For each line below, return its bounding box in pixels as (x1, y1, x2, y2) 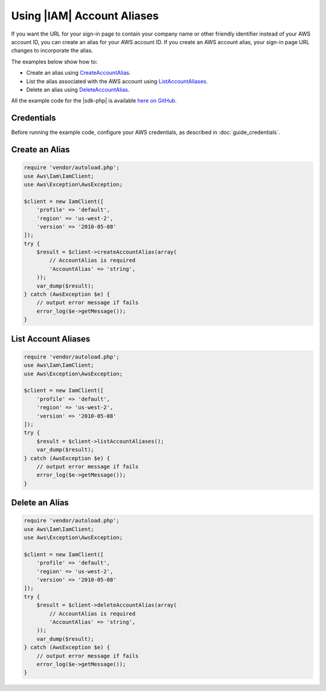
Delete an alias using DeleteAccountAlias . (26, 86, 130, 93)
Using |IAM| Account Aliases (11, 9, 159, 22)
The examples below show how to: (11, 58, 98, 65)
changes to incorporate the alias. (11, 47, 94, 54)
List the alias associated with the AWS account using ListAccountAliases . (26, 77, 208, 84)
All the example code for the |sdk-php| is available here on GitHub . (11, 97, 177, 104)
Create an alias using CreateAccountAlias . (26, 69, 131, 77)
